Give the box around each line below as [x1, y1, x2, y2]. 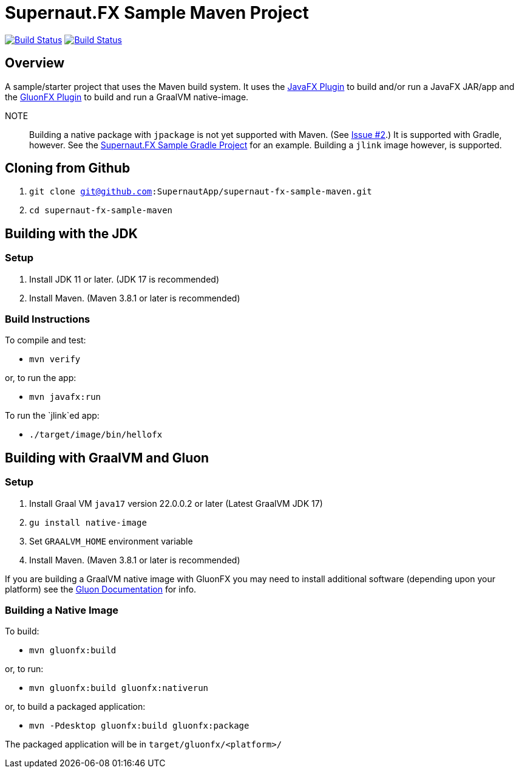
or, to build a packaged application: [5, 701, 146, 712]
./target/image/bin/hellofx [29, 430, 163, 440]
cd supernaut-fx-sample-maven [29, 205, 173, 216]
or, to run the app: [5, 373, 76, 383]
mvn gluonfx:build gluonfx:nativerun [29, 683, 209, 693]
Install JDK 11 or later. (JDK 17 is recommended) [29, 273, 220, 284]
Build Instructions [5, 313, 90, 326]
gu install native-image [29, 517, 147, 527]
